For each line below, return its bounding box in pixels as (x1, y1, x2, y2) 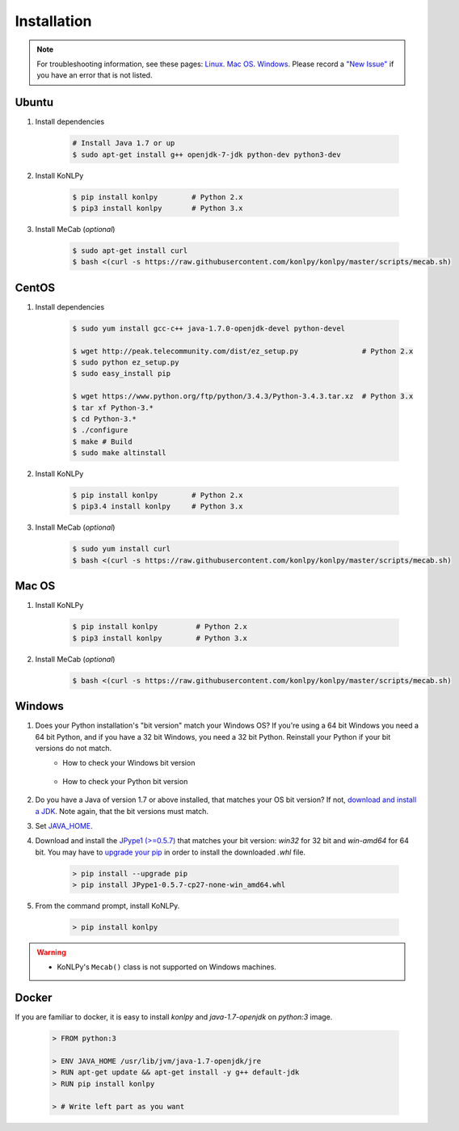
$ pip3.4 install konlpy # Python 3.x (72, 502, 243, 511)
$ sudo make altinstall (72, 449, 167, 458)
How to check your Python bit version (62, 776, 188, 786)
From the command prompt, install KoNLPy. (35, 901, 180, 911)
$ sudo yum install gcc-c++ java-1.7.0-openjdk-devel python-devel (72, 323, 346, 333)
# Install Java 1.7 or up (72, 138, 175, 148)
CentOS (15, 281, 56, 294)
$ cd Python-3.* (72, 414, 137, 424)
